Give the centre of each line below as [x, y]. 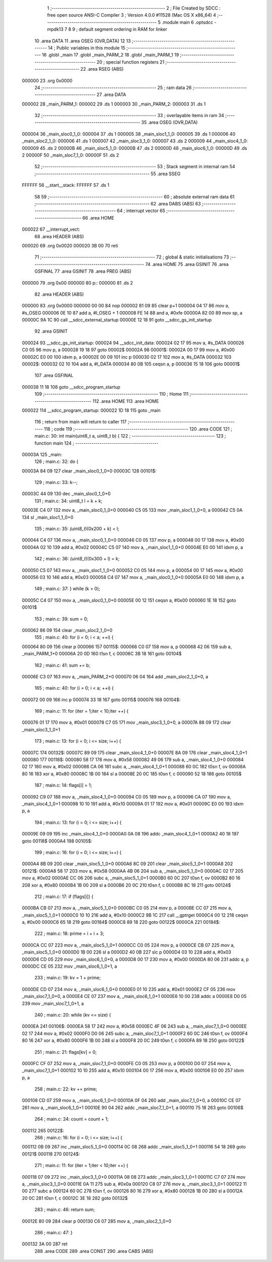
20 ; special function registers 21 [130, 62]
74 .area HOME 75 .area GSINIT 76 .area [187, 264]
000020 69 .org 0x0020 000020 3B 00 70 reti [70, 245]
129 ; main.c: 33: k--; [56, 483]
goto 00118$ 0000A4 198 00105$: [57, 841]
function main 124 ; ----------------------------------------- [96, 443]
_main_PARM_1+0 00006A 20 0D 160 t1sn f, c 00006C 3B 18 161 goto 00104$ [102, 654]
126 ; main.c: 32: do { [56, 461]
